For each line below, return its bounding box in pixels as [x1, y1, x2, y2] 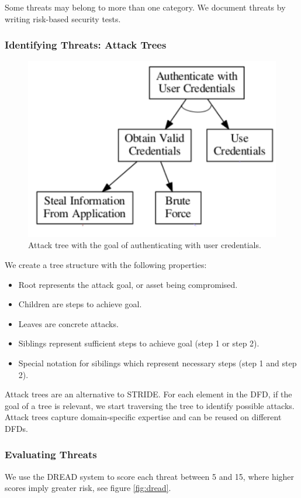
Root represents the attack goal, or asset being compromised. [18, 278, 238, 290]
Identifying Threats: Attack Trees [5, 37, 167, 52]
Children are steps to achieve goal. [18, 298, 142, 310]
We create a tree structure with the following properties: [5, 258, 207, 270]
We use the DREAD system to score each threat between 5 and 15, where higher [5, 470, 295, 482]
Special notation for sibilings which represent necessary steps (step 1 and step [18, 356, 297, 369]
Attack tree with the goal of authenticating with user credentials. [28, 239, 261, 251]
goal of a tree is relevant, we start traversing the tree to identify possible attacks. [5, 399, 295, 411]
